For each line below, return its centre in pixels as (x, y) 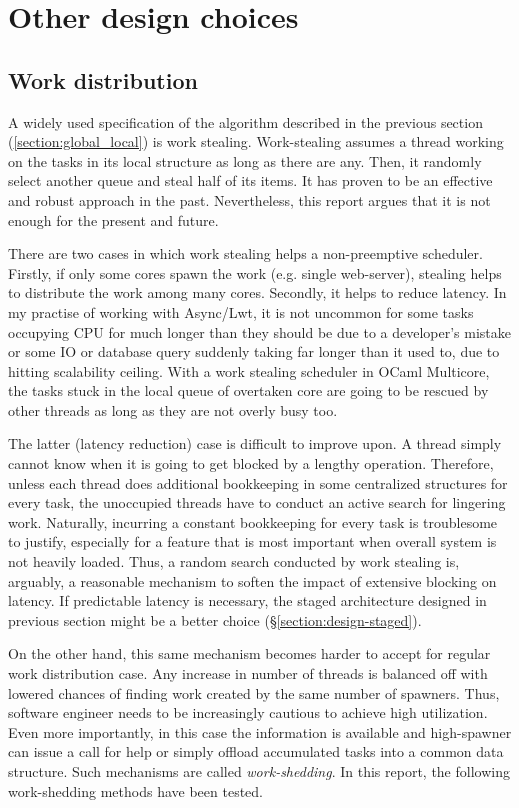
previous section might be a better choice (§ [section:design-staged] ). (215, 619)
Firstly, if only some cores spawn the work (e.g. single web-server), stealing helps (255, 272)
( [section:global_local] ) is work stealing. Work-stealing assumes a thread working (256, 141)
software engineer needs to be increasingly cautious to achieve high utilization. (248, 712)
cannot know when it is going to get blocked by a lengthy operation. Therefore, (251, 463)
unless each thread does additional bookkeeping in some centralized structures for (258, 482)
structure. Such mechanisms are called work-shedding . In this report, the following (259, 770)
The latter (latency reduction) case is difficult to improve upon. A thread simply (255, 443)
